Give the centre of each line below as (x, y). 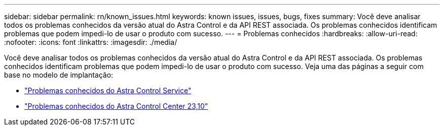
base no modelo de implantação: (59, 75)
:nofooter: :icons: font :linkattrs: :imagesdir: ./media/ (91, 42)
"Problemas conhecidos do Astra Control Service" (108, 90)
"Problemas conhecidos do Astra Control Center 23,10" (116, 106)
